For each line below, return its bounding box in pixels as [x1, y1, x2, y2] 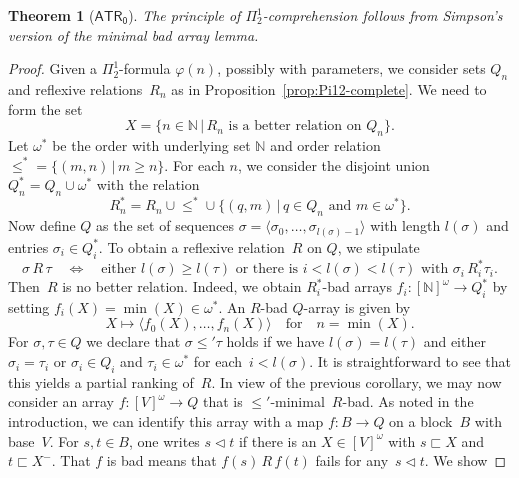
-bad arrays [322, 276, 392, 297]
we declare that [86, 331, 181, 352]
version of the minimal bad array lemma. [8, 24, 259, 45]
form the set [8, 98, 83, 119]
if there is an [238, 430, 317, 451]
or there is [235, 262, 299, 277]
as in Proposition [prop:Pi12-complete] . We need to [171, 78, 487, 99]
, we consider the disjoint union [237, 154, 430, 175]
